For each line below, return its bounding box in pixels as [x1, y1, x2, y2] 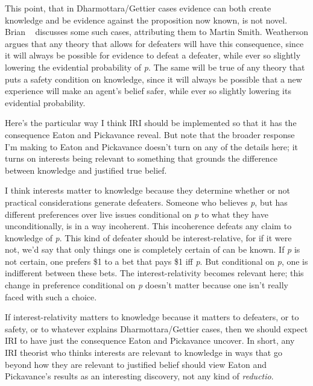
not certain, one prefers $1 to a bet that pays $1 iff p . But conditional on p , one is [5, 255, 308, 267]
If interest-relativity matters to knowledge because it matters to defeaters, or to [5, 311, 299, 323]
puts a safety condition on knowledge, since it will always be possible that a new [5, 72, 302, 85]
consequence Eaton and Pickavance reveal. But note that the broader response [5, 128, 295, 141]
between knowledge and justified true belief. [5, 163, 167, 176]
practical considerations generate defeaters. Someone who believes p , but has [5, 195, 288, 208]
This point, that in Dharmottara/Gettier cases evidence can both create [5, 2, 271, 14]
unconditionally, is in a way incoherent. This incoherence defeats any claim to [5, 220, 292, 232]
